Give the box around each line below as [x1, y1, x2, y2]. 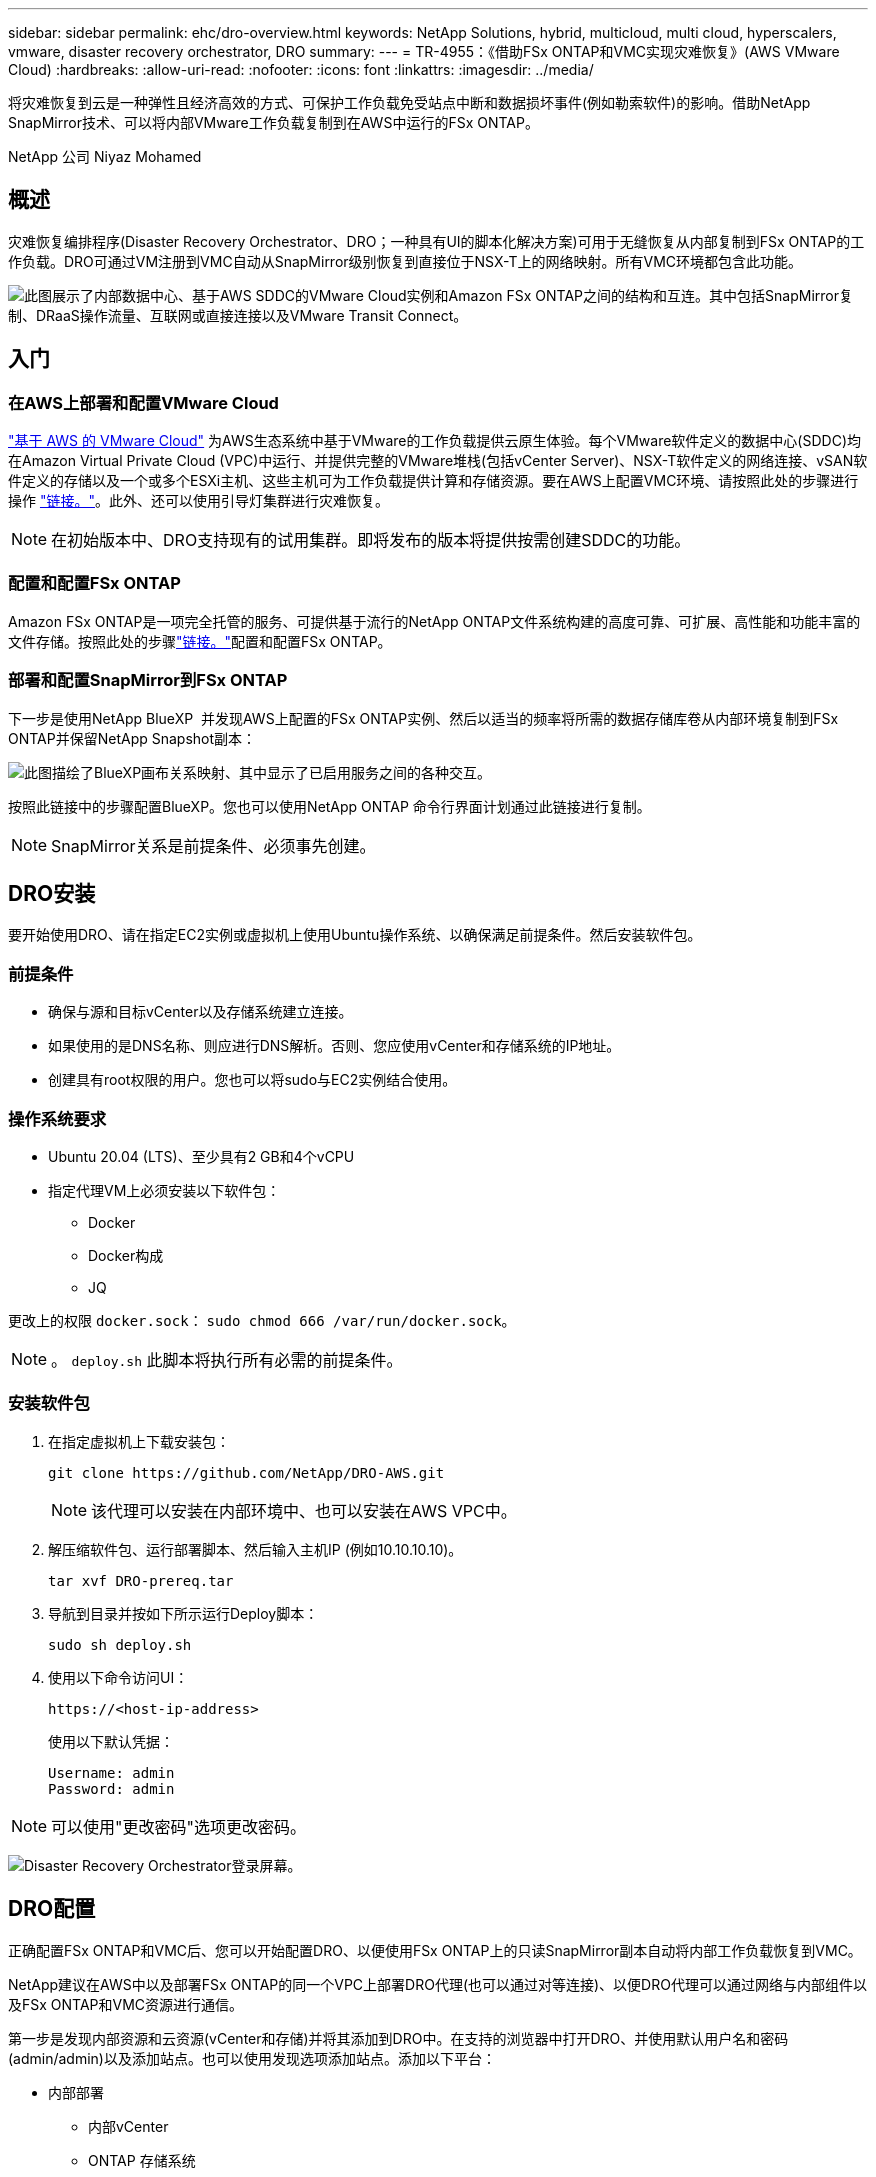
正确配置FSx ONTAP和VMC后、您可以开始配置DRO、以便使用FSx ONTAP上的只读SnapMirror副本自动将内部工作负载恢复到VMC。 [8, 1941, 862, 1959]
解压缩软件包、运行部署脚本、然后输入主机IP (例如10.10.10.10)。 [48, 1540, 463, 1558]
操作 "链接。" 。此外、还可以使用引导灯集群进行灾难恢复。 [8, 492, 389, 510]
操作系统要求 [8, 1108, 107, 1129]
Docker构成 [88, 1246, 164, 1264]
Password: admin [48, 1780, 175, 1797]
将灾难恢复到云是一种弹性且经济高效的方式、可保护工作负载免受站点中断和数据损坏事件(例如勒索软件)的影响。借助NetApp [8, 94, 811, 111]
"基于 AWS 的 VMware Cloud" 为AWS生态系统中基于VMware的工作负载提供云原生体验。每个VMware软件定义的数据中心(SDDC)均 [8, 432, 861, 450]
